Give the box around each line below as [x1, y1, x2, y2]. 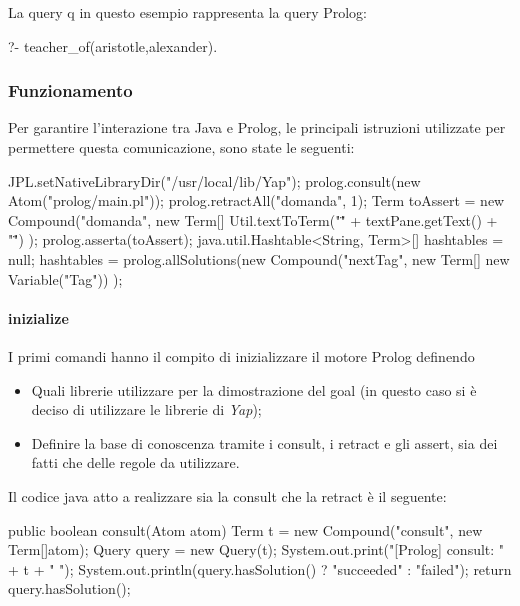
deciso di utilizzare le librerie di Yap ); [31, 399, 262, 420]
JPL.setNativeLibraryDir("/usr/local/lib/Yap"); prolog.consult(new [8, 170, 421, 191]
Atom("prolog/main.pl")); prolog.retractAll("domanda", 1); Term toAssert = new [8, 190, 505, 211]
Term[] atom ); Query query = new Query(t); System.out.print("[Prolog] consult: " [8, 539, 505, 560]
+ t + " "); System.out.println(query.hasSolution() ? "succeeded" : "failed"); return [8, 558, 512, 579]
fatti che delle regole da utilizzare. [31, 452, 240, 473]
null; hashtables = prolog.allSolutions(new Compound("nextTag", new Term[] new [8, 248, 510, 269]
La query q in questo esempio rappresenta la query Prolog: [8, 2, 367, 22]
